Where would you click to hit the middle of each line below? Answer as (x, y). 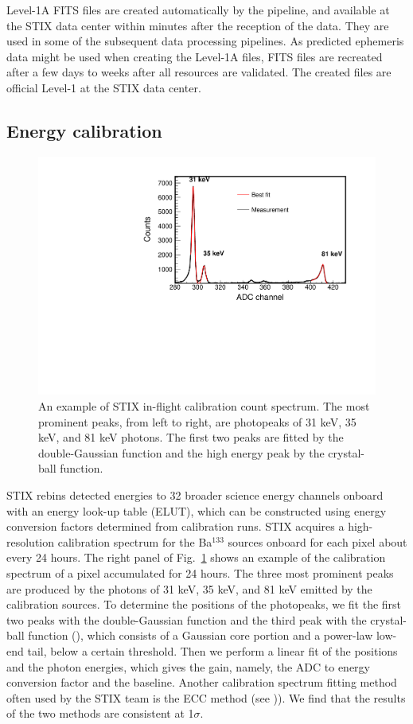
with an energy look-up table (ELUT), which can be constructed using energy (197, 510)
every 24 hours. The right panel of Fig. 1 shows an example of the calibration (196, 557)
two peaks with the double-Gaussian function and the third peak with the (187, 619)
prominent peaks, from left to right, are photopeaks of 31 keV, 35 (197, 421)
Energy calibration (84, 130)
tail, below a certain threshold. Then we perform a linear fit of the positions (212, 650)
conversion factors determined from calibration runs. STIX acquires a (175, 526)
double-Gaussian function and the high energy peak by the (181, 452)
